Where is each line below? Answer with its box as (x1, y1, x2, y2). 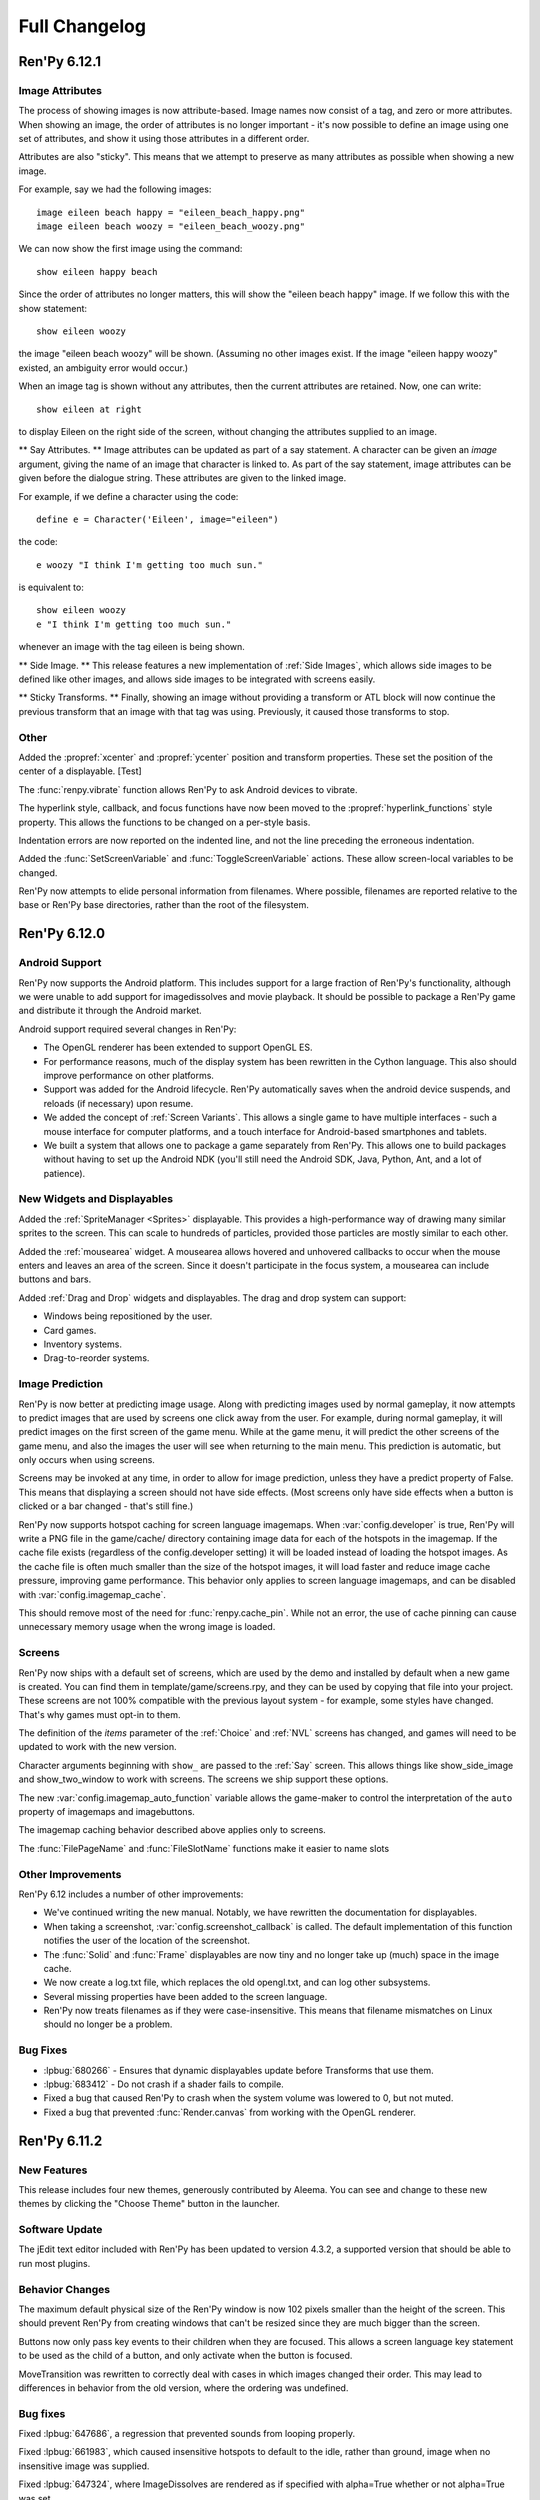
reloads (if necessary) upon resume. (43, 1097, 194, 1109)
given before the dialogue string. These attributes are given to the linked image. (18, 472, 347, 484)
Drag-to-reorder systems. (43, 1352, 150, 1364)
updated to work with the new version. (18, 1741, 177, 1753)
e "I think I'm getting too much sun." (36, 618, 232, 630)
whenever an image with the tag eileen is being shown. (18, 641, 245, 653)
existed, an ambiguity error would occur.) (18, 361, 189, 374)
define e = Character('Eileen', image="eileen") (36, 513, 279, 525)
